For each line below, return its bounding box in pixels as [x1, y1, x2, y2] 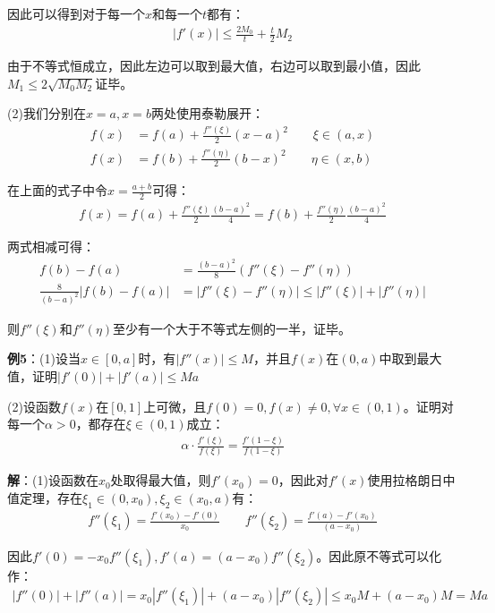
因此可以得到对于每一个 [7, 4, 145, 22]
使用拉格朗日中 [367, 471, 456, 490]
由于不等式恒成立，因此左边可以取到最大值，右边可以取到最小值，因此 [7, 56, 421, 75]
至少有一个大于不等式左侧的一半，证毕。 [113, 319, 352, 337]
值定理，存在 [7, 489, 82, 507]
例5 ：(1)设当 [7, 349, 81, 368]
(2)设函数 [7, 396, 61, 415]
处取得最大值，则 [110, 471, 211, 490]
